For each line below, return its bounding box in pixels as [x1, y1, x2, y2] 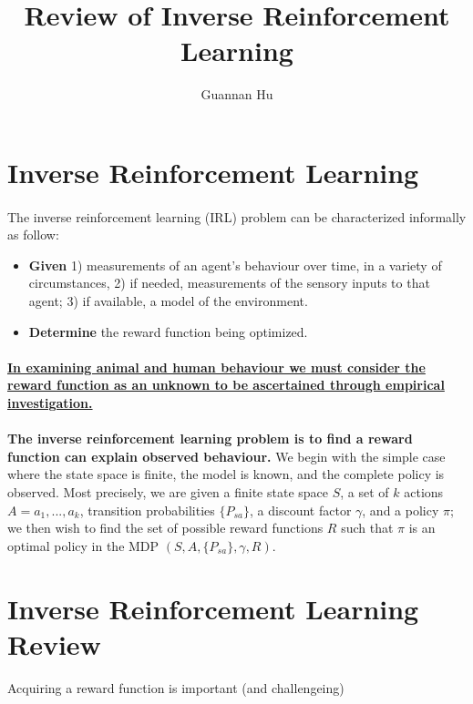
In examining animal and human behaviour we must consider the [7, 357, 426, 376]
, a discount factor [250, 500, 352, 519]
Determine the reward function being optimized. [28, 321, 308, 341]
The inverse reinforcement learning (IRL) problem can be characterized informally [7, 207, 467, 226]
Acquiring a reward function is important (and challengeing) [7, 678, 344, 697]
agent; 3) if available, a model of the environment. [28, 291, 308, 311]
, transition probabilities [79, 500, 215, 519]
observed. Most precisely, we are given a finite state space [7, 483, 329, 501]
